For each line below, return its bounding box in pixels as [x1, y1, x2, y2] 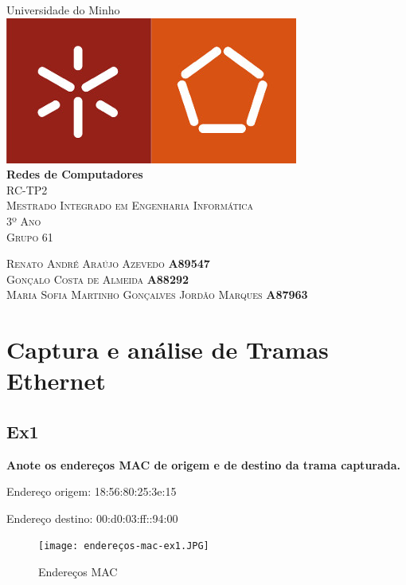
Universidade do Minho [6, 2, 120, 18]
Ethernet [6, 364, 106, 397]
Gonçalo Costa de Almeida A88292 [6, 270, 189, 287]
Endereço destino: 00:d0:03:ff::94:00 [6, 509, 178, 526]
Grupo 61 [6, 228, 53, 245]
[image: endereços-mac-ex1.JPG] [38, 540, 209, 552]
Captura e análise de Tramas [6, 333, 329, 366]
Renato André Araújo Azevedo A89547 [6, 255, 210, 272]
